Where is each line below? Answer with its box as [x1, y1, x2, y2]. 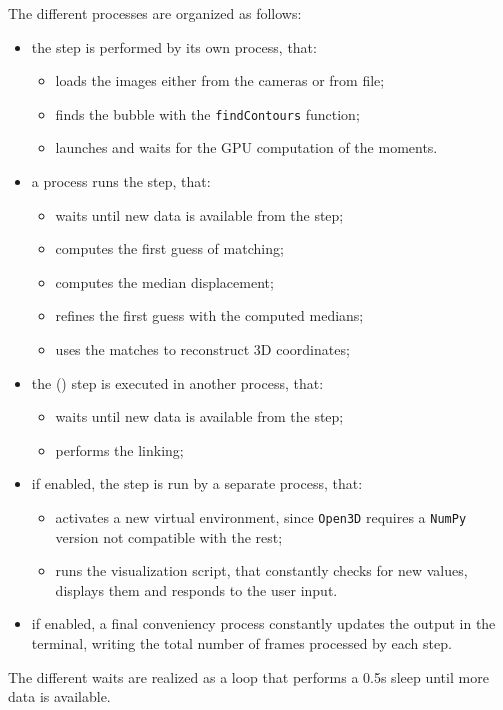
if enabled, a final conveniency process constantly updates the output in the [31, 613, 496, 634]
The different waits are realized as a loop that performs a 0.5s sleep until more [8, 666, 489, 687]
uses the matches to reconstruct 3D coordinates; [55, 339, 350, 359]
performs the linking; [55, 439, 184, 460]
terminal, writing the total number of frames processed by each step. [31, 633, 452, 653]
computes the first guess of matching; [55, 238, 284, 259]
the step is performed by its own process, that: [31, 36, 317, 57]
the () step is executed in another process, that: [31, 372, 324, 393]
